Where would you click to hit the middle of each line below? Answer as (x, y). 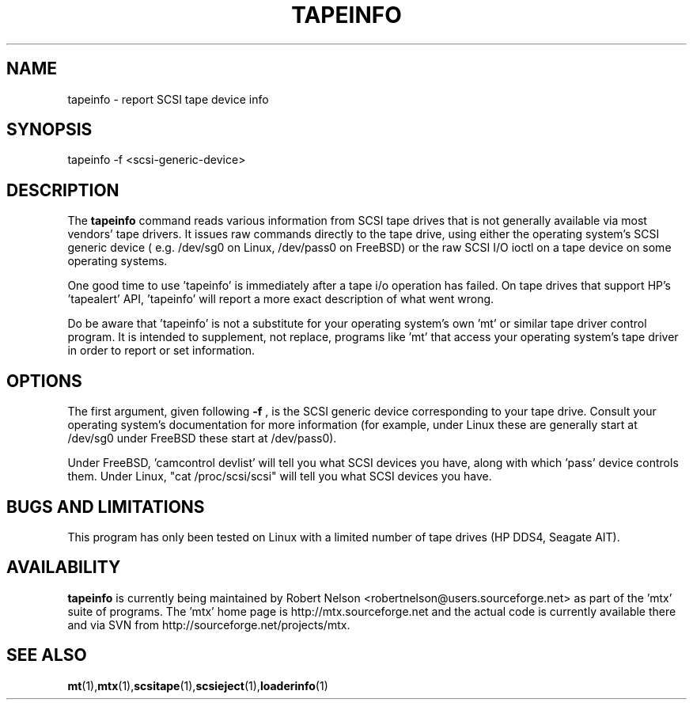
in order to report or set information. (161, 351)
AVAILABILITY (64, 567)
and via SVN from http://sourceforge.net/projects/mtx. (209, 624)
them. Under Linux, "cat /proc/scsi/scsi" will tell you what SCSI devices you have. (280, 476)
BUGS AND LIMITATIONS (106, 507)
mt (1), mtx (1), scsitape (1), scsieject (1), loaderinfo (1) (198, 685)
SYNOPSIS (49, 130)
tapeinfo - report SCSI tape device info (168, 99)
